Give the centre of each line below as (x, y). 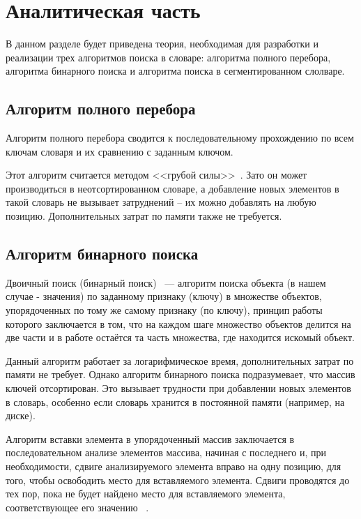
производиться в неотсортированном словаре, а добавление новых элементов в (172, 188)
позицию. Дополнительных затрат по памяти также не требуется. (144, 216)
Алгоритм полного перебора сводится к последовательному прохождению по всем (180, 138)
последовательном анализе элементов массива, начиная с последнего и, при (166, 452)
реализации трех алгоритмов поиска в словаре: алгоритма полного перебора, (168, 57)
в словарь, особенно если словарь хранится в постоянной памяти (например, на (175, 401)
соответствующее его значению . (77, 507)
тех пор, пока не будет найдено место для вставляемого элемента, (146, 494)
